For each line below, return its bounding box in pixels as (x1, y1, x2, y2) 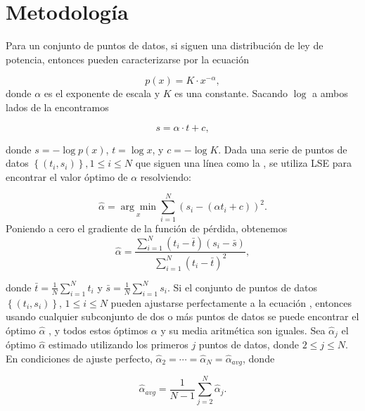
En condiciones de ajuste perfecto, (6, 350, 153, 365)
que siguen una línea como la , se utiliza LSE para (135, 156, 352, 170)
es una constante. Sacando (174, 86, 288, 101)
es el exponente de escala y (44, 86, 160, 101)
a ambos (312, 86, 348, 101)
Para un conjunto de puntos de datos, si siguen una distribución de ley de (6, 38, 324, 53)
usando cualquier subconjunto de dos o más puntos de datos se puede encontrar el (6, 309, 359, 324)
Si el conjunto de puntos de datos (173, 279, 317, 294)
